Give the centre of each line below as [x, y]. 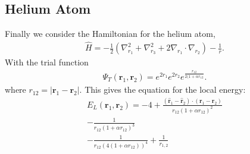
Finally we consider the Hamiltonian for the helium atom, [110, 34]
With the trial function [47, 62]
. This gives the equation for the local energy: [162, 89]
